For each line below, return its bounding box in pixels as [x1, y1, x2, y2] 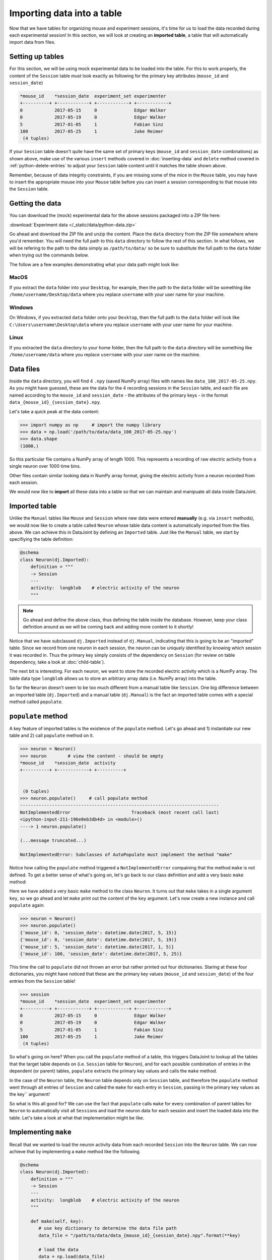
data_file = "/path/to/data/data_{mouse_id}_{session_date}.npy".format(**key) [38, 1232, 241, 1238]
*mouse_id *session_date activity [20, 760, 116, 766]
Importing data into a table [9, 8, 122, 19]
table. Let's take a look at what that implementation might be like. [9, 1114, 145, 1121]
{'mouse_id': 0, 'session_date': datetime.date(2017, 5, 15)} [20, 930, 177, 935]
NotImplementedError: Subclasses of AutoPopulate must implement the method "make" [20, 852, 233, 858]
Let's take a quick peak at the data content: [9, 408, 99, 414]
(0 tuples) [23, 788, 50, 794]
